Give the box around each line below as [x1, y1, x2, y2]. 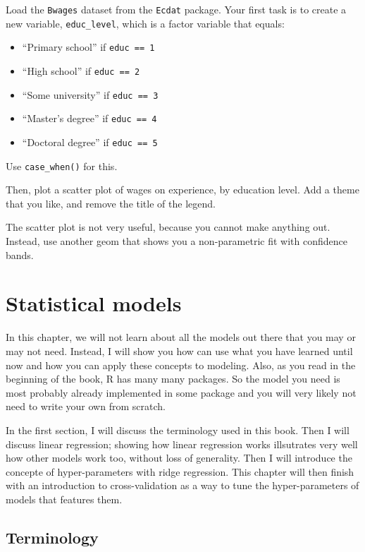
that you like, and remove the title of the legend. [6, 196, 216, 210]
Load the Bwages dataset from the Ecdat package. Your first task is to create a [6, 2, 347, 16]
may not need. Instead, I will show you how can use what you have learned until [6, 343, 353, 358]
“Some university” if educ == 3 [22, 87, 159, 102]
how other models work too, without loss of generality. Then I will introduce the [6, 450, 352, 465]
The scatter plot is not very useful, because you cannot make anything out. [6, 220, 330, 234]
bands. [6, 247, 34, 262]
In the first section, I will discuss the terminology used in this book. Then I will [6, 422, 349, 437]
